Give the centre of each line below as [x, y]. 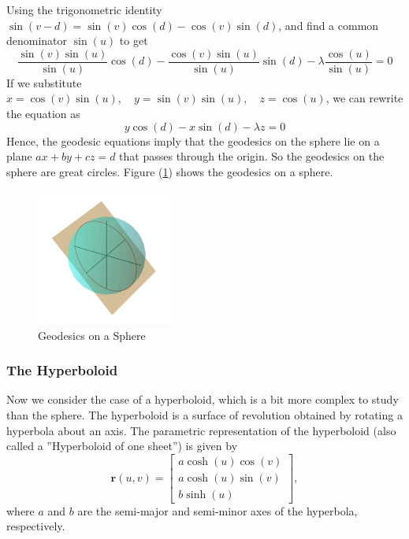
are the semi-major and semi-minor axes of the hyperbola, [218, 510]
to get [134, 41]
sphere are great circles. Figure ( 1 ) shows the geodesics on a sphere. [170, 171]
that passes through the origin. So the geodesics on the [252, 156]
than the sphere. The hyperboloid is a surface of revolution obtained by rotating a [204, 415]
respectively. [36, 526]
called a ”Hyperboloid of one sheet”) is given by [122, 446]
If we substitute [44, 82]
